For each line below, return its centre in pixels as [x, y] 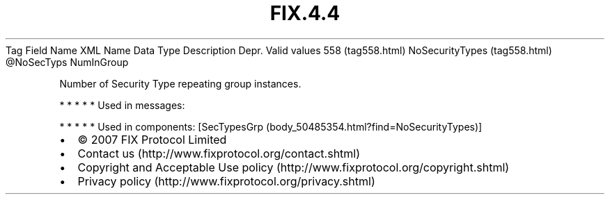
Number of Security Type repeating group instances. [180, 83]
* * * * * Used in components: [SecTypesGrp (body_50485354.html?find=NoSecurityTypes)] [271, 126]
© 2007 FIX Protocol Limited [152, 139]
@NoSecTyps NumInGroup [67, 62]
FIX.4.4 [305, 13]
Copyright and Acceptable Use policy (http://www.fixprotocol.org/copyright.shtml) [294, 167]
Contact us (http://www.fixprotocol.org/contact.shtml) [219, 153]
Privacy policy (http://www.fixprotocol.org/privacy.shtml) [226, 181]
